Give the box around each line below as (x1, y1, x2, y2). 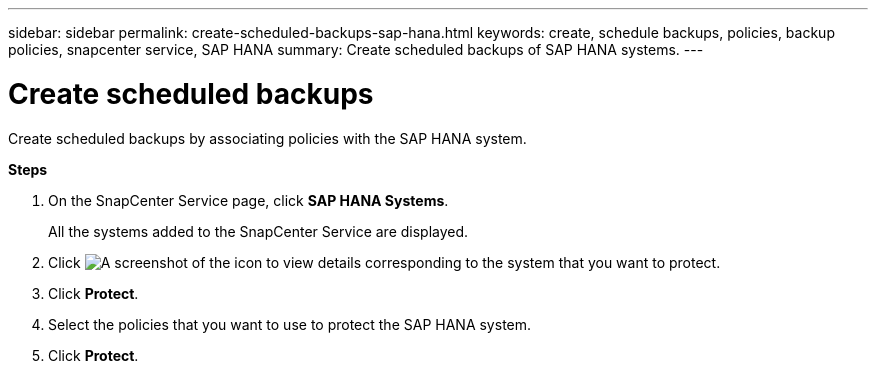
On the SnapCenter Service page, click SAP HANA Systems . (48, 191, 449, 209)
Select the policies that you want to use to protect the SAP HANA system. (48, 315, 532, 333)
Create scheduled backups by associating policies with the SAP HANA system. (8, 129, 527, 147)
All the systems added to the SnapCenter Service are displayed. (48, 222, 469, 240)
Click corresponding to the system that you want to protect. (48, 253, 721, 271)
